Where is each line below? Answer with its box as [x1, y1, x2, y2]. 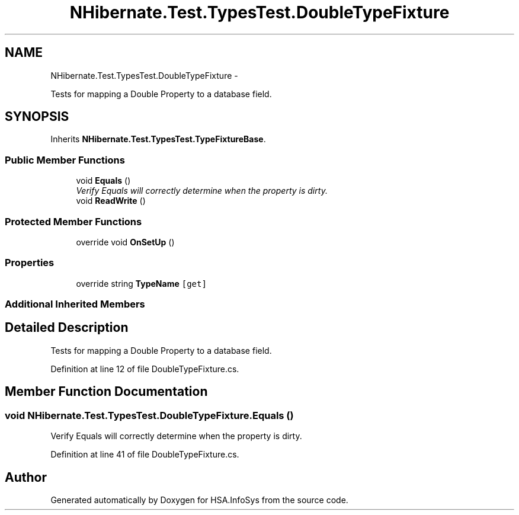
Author [5, 469, 47, 485]
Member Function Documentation [5, 384, 208, 399]
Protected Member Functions [5, 215, 142, 228]
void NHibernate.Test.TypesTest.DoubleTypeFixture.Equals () [5, 409, 294, 421]
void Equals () [76, 175, 131, 186]
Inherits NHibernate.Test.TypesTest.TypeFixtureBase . [50, 134, 266, 145]
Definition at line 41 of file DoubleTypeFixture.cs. [50, 449, 239, 460]
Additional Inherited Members [5, 298, 145, 311]
